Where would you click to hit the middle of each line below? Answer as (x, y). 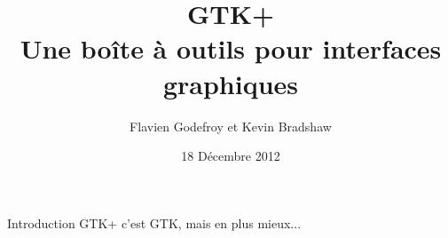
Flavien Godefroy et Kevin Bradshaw (231, 126)
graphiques (231, 83)
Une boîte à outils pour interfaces (231, 48)
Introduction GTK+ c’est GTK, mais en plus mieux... (154, 222)
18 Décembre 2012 (231, 156)
